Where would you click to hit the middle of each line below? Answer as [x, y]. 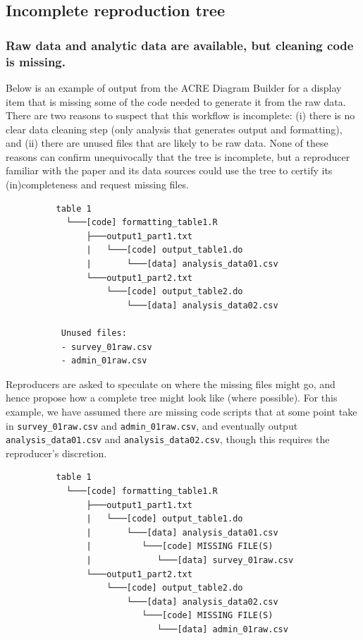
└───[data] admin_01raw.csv [222, 630]
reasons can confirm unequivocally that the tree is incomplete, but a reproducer [178, 156]
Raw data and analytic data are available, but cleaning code [180, 45]
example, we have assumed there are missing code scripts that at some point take [181, 411]
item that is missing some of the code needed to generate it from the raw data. [176, 101]
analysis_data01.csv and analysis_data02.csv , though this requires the [168, 439]
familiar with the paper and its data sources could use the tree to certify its [169, 170]
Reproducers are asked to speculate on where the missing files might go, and [171, 384]
